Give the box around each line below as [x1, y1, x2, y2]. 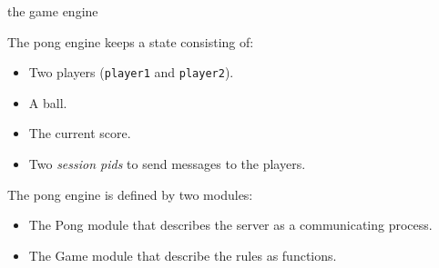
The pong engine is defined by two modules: [7, 184, 253, 203]
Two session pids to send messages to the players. [28, 154, 306, 174]
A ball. [28, 93, 67, 112]
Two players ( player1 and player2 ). [28, 63, 234, 82]
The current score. [28, 124, 131, 143]
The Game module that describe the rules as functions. [28, 245, 337, 264]
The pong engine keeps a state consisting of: [7, 32, 254, 51]
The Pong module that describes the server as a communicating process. [28, 215, 433, 234]
